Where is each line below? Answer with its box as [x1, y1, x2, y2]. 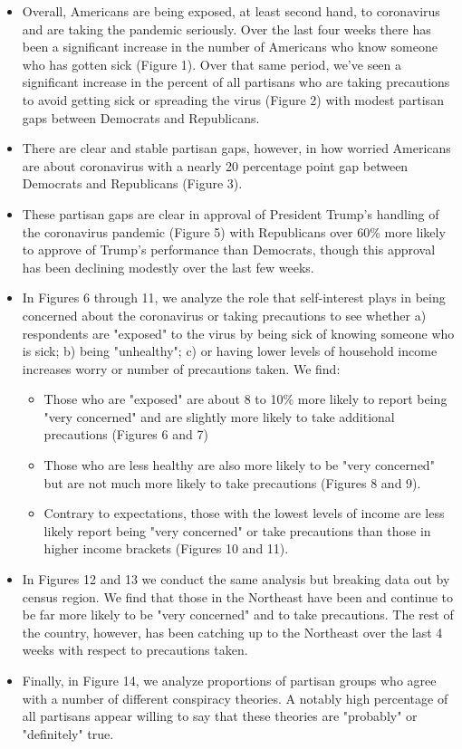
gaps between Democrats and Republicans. [22, 108, 260, 127]
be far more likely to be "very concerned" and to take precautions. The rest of [22, 605, 454, 624]
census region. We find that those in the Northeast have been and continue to [22, 587, 454, 606]
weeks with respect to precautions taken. [22, 640, 248, 659]
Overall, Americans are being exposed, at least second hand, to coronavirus [22, 2, 440, 20]
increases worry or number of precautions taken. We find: [22, 359, 341, 378]
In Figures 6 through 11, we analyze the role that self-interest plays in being [22, 288, 446, 307]
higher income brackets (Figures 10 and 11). [43, 539, 289, 558]
